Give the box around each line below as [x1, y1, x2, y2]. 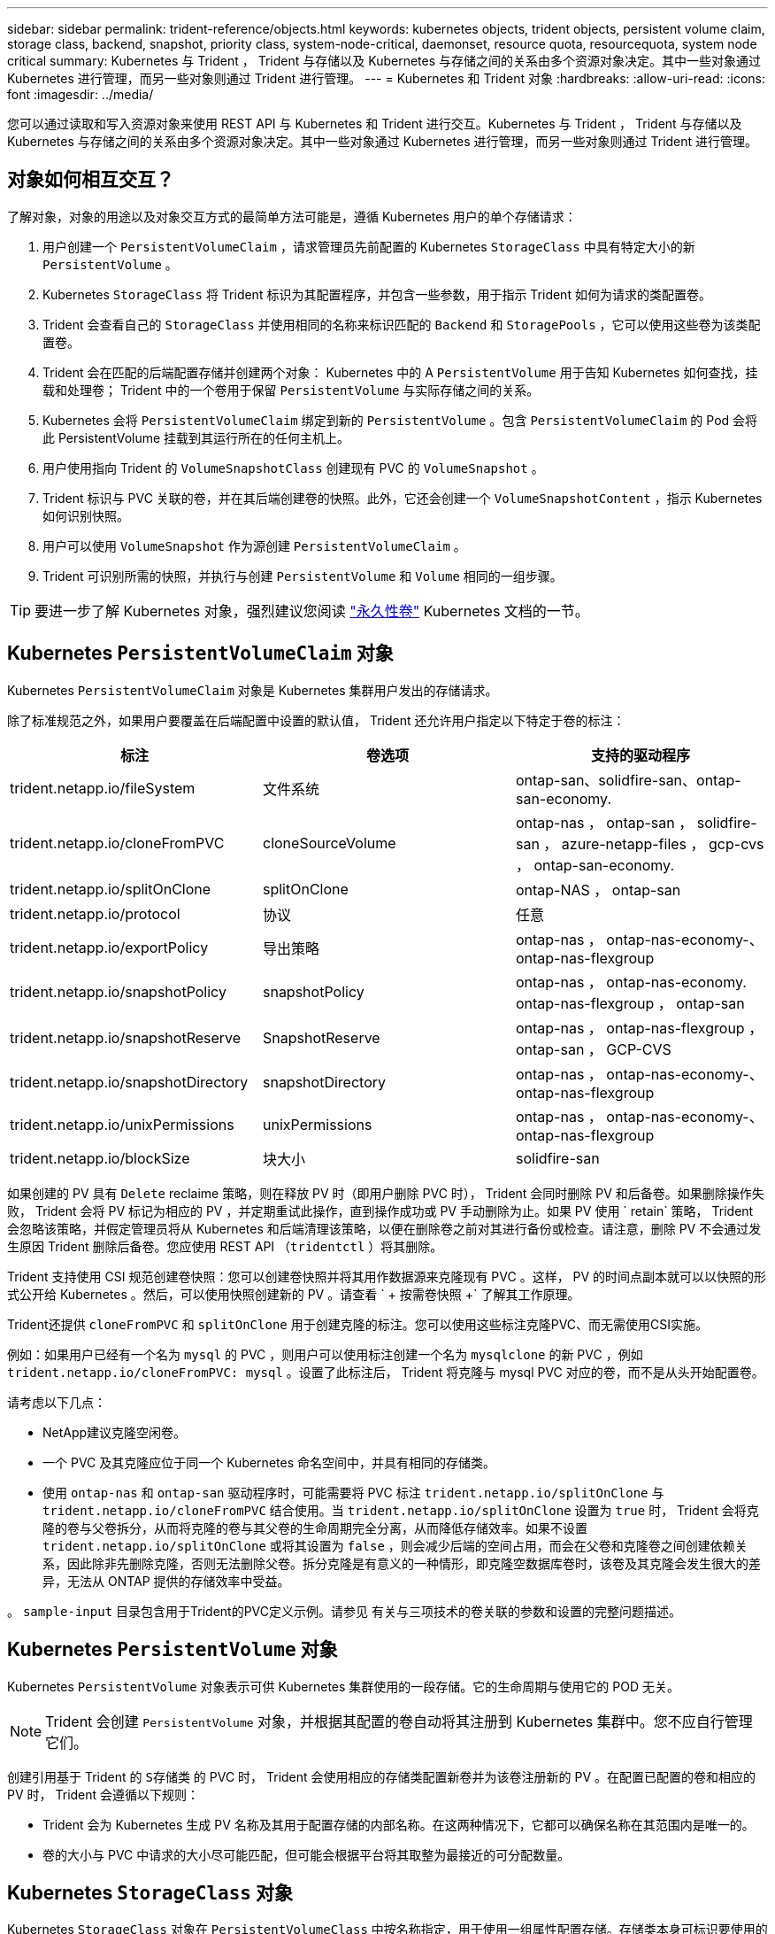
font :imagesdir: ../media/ [7, 87, 154, 102]
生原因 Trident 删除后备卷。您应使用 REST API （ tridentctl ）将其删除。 [7, 1238, 443, 1254]
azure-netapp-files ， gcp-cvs [561, 834, 764, 853]
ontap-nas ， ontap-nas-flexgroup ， [515, 1018, 763, 1037]
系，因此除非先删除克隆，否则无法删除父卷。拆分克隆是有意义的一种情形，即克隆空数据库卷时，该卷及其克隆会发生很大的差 [42, 1555, 761, 1571]
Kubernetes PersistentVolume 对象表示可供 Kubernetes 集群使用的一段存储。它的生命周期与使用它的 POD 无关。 [7, 1678, 679, 1694]
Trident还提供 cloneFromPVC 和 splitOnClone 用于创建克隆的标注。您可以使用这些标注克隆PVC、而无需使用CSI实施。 [7, 1316, 709, 1332]
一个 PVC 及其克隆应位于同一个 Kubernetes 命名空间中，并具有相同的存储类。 [42, 1454, 495, 1470]
